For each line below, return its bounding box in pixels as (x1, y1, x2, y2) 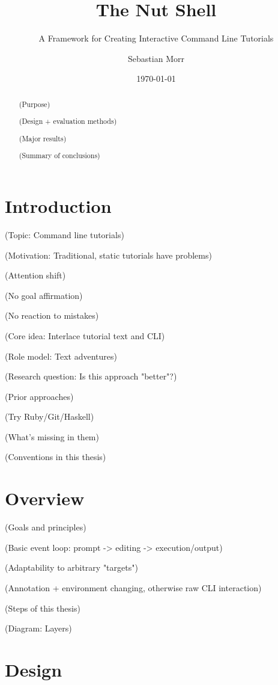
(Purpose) (19, 99, 50, 109)
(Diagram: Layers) (5, 622, 72, 634)
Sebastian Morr (128, 52, 184, 64)
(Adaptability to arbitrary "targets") (5, 561, 138, 574)
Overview (5, 486, 85, 511)
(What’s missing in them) (5, 430, 99, 443)
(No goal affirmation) (5, 289, 83, 301)
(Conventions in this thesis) (5, 450, 106, 463)
